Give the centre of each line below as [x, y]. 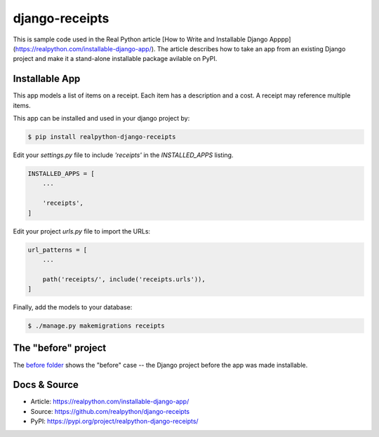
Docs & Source [46, 385]
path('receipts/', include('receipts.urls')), [124, 279]
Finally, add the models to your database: [73, 307]
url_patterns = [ [58, 250]
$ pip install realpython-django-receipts [102, 137]
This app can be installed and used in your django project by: [101, 119]
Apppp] [280, 39]
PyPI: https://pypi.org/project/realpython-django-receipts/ [115, 422]
